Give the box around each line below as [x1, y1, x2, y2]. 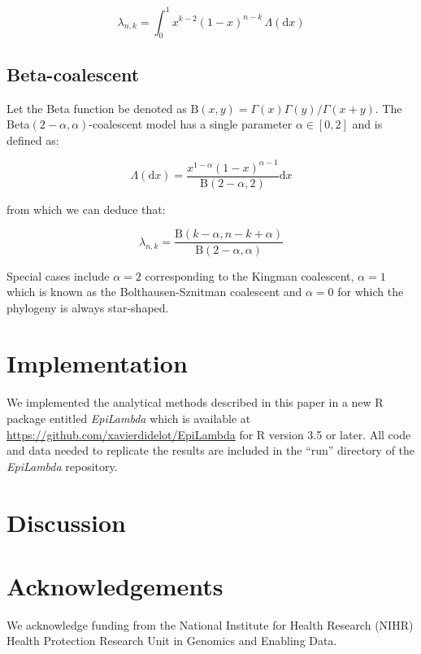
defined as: [7, 131, 59, 148]
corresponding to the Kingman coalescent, [145, 267, 354, 284]
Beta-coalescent [7, 61, 140, 86]
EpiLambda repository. [7, 457, 118, 474]
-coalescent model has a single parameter [89, 116, 293, 133]
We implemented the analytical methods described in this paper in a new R [7, 394, 384, 411]
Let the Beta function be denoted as [7, 99, 187, 116]
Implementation [7, 347, 188, 380]
